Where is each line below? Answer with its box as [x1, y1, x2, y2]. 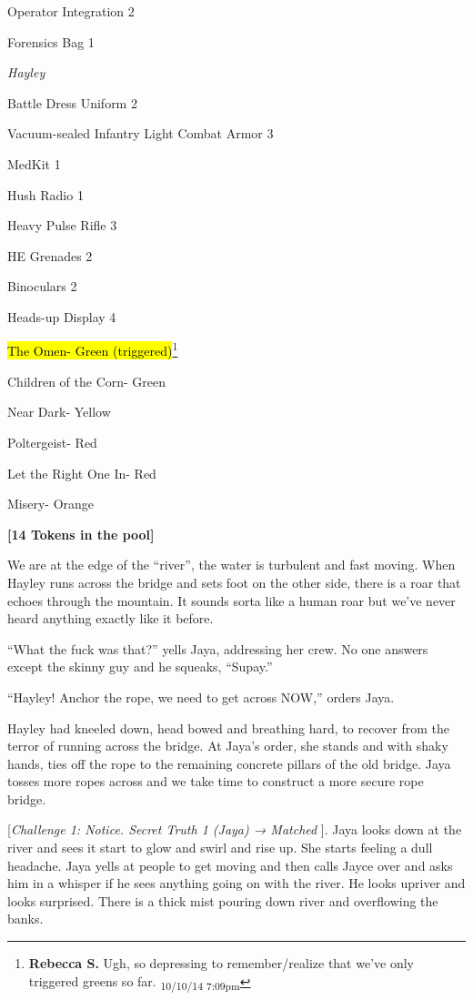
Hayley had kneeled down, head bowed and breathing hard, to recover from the [7, 718, 449, 737]
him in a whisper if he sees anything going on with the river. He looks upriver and [7, 874, 466, 893]
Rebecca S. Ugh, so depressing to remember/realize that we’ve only [28, 954, 415, 973]
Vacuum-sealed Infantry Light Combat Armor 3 [7, 124, 274, 143]
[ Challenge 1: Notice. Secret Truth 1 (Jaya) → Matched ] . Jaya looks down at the [7, 820, 462, 839]
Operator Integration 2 [7, 2, 135, 20]
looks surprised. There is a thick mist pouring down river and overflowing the [7, 891, 438, 910]
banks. [7, 909, 44, 928]
